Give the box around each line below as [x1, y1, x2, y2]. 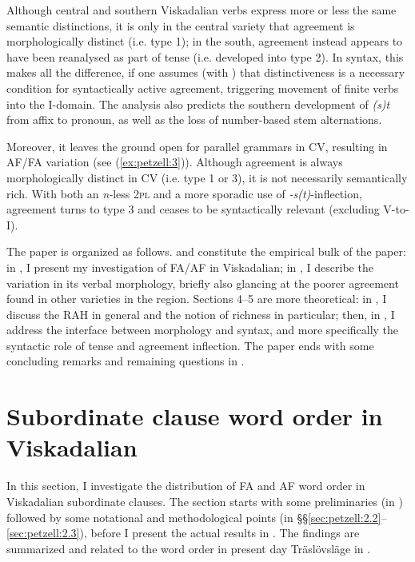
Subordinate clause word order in [6, 400, 383, 432]
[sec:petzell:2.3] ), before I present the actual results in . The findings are [6, 524, 360, 541]
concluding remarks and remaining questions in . [6, 353, 245, 369]
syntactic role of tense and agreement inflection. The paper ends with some [6, 337, 374, 353]
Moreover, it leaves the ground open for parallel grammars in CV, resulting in [6, 138, 388, 154]
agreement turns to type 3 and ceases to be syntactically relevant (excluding [6, 201, 380, 217]
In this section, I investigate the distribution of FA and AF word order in [6, 477, 365, 494]
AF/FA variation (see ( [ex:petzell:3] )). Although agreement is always [6, 153, 343, 170]
